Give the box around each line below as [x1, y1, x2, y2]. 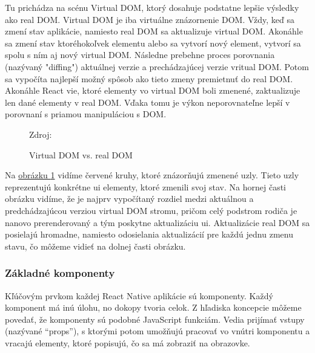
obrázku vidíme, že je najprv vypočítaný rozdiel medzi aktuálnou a [5, 192, 254, 205]
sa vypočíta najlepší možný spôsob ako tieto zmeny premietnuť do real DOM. [5, 72, 293, 85]
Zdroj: [29, 128, 52, 140]
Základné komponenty [5, 265, 115, 280]
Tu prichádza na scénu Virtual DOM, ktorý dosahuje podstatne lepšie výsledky [5, 1, 299, 13]
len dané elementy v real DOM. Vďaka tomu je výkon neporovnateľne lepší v [5, 96, 290, 108]
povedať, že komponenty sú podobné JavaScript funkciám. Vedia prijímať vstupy [5, 313, 305, 325]
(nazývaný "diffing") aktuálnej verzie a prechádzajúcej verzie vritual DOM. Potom [5, 60, 309, 73]
